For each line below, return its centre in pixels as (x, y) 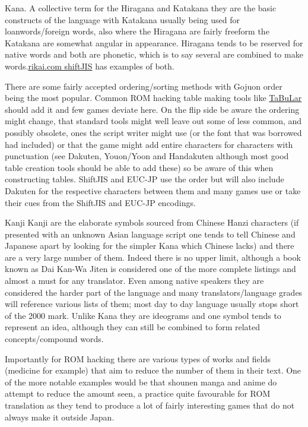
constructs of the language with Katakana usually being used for (122, 19)
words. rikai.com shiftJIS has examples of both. (90, 66)
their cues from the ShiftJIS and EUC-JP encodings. (100, 202)
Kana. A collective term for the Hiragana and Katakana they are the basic (141, 8)
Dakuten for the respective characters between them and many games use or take (153, 190)
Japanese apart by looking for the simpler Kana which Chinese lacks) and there (150, 246)
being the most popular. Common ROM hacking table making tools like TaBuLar (153, 98)
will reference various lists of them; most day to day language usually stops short (152, 304)
